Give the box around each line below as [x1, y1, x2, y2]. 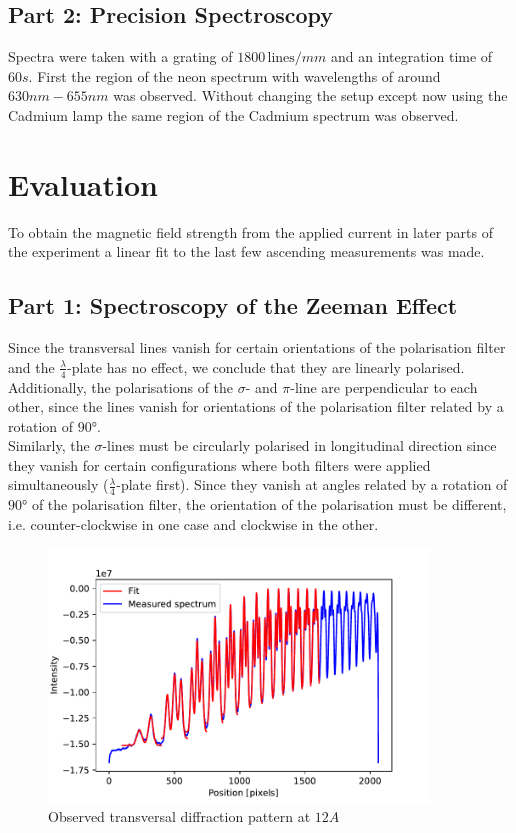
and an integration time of [331, 46, 493, 67]
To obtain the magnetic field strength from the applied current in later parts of [8, 221, 493, 242]
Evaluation [8, 163, 158, 204]
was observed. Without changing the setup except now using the [113, 85, 508, 106]
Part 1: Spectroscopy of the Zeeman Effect [8, 290, 458, 321]
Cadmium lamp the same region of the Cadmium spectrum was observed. [8, 104, 459, 125]
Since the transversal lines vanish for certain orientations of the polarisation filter [8, 337, 506, 358]
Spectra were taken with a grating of [8, 46, 233, 67]
